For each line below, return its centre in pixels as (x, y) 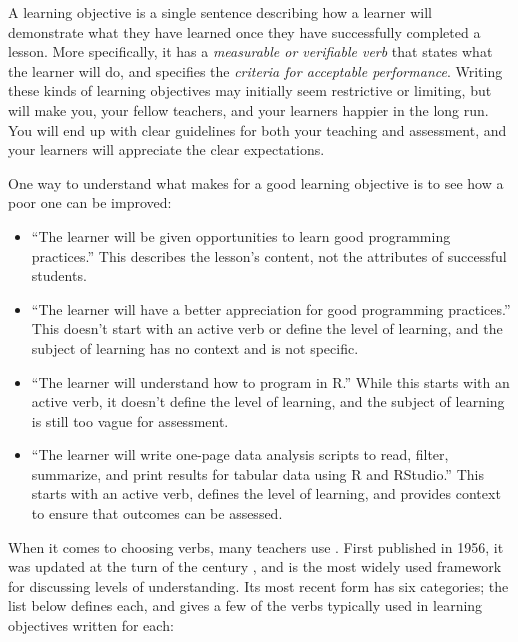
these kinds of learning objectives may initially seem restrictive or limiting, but (250, 90)
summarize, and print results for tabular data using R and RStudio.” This (257, 473)
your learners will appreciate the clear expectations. (166, 149)
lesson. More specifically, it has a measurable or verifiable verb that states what (250, 51)
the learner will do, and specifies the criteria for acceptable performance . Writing (255, 70)
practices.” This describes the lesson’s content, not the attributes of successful (269, 255)
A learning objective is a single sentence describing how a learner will (220, 12)
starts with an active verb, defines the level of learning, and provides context (266, 493)
